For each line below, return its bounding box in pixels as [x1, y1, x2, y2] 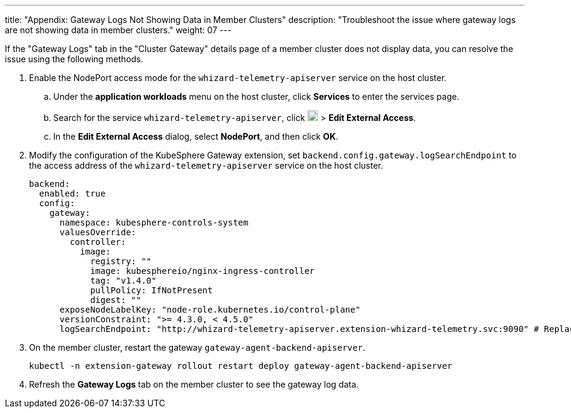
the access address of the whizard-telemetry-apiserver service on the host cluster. [29, 160, 383, 171]
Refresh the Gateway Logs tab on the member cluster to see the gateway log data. [29, 379, 359, 389]
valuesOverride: [59, 227, 137, 237]
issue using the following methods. [5, 54, 143, 64]
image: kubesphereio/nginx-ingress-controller [90, 266, 315, 276]
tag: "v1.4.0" [90, 276, 157, 285]
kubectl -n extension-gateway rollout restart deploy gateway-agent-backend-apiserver [29, 361, 452, 371]
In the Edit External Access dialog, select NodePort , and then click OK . [53, 131, 339, 141]
